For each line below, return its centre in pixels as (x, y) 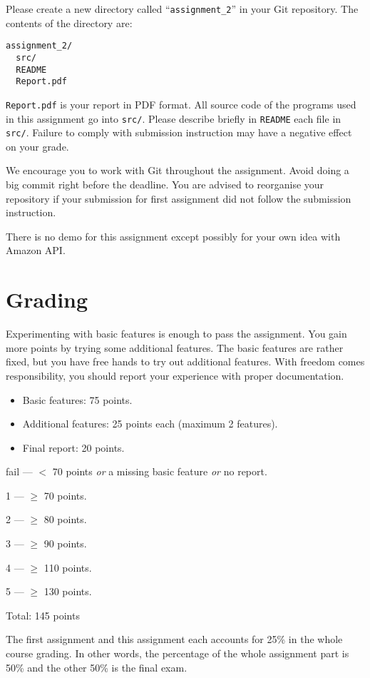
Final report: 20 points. (73, 447)
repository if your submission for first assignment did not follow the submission (179, 198)
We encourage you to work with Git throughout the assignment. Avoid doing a (178, 170)
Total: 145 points (43, 615)
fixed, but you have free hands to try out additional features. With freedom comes (185, 361)
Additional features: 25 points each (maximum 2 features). (150, 424)
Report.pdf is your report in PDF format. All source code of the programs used (181, 104)
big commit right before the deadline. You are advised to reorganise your (165, 184)
